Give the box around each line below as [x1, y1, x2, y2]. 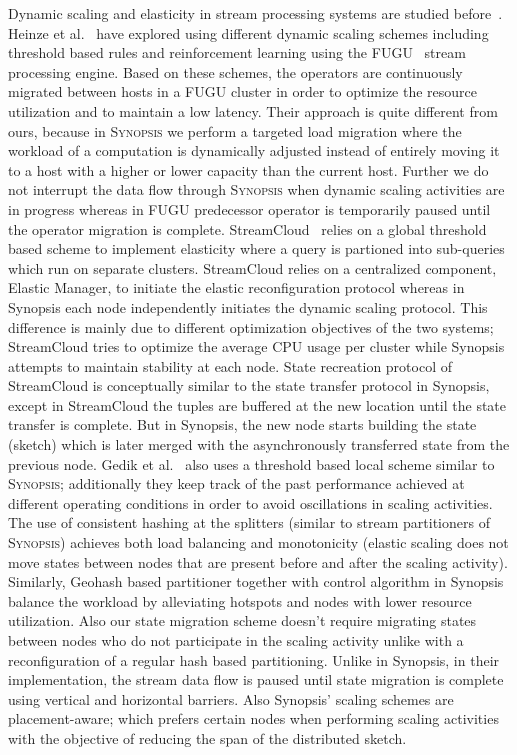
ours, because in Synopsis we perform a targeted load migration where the [8, 120, 462, 141]
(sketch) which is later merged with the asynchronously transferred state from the [8, 434, 510, 455]
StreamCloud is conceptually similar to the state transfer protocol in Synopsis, [8, 375, 490, 396]
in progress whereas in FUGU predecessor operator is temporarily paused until [8, 198, 491, 219]
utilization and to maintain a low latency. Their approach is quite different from [8, 100, 498, 121]
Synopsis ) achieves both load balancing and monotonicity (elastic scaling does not [8, 532, 509, 553]
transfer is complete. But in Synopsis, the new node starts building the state [8, 414, 477, 435]
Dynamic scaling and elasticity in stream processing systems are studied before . [8, 3, 503, 23]
